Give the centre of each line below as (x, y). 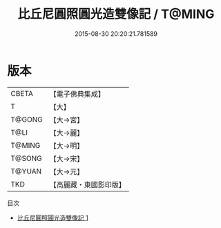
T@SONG (27, 158)
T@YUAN (26, 171)
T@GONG (27, 120)
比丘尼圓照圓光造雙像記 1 (52, 218)
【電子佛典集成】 (77, 94)
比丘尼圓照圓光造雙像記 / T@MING (116, 14)
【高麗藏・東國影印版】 (87, 184)
